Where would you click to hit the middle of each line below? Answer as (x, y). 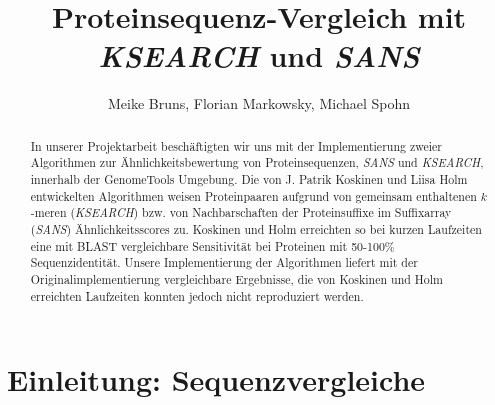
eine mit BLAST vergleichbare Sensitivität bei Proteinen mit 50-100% (212, 245)
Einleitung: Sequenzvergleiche (216, 379)
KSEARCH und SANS (259, 56)
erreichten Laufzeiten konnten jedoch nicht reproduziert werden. (197, 295)
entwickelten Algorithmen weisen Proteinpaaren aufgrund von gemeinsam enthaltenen (253, 195)
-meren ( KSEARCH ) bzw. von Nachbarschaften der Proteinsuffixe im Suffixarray (241, 212)
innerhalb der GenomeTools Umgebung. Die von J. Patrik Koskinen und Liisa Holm (249, 179)
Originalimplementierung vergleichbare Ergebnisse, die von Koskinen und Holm (236, 278)
